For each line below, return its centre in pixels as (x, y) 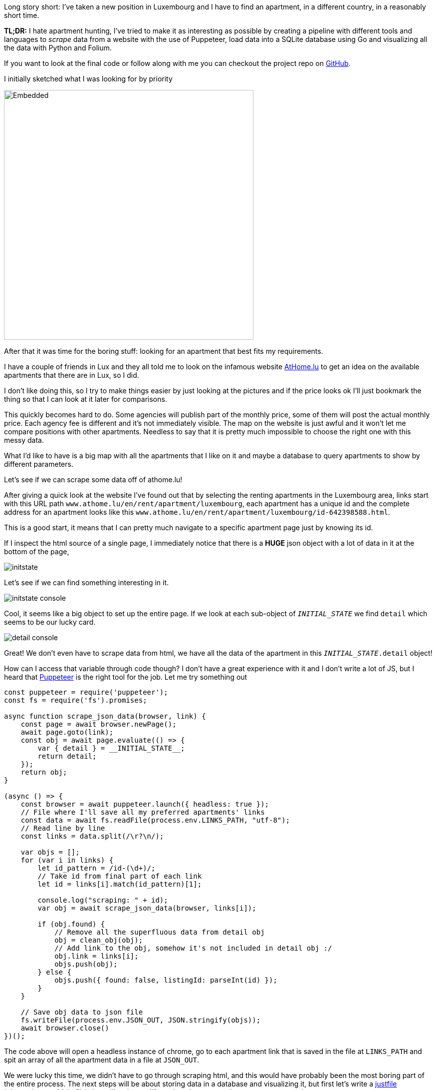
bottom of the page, (37, 551)
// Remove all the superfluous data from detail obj (160, 932)
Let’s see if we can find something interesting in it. (87, 582)
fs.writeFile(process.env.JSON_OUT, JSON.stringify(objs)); (141, 1020)
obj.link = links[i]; (97, 956)
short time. (22, 15)
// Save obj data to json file (82, 1012)
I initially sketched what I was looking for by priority (88, 79)
